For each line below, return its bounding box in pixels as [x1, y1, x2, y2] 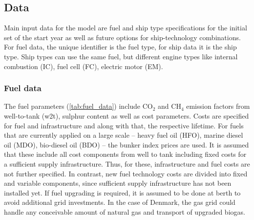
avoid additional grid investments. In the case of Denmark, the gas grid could [4, 197, 235, 207]
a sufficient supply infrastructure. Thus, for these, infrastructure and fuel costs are [4, 158, 250, 169]
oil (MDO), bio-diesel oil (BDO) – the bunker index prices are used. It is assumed [4, 139, 249, 149]
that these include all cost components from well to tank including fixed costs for [4, 149, 247, 159]
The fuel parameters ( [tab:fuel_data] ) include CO [4, 101, 153, 111]
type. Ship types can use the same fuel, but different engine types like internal [4, 51, 238, 61]
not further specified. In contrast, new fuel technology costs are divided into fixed [4, 168, 248, 178]
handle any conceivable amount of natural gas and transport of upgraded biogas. [4, 206, 245, 217]
